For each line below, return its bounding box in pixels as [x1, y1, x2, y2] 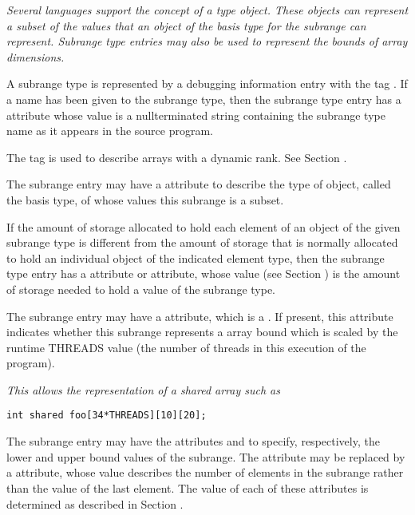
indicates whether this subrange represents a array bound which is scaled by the [6, 323, 398, 340]
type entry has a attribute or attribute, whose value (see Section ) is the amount [6, 265, 401, 282]
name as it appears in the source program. [6, 122, 213, 139]
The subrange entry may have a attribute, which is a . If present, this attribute [6, 307, 393, 324]
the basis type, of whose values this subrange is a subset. [6, 191, 284, 208]
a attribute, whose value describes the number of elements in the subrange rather [6, 464, 404, 481]
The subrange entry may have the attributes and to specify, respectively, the [6, 433, 380, 450]
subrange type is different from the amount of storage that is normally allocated [6, 234, 398, 251]
